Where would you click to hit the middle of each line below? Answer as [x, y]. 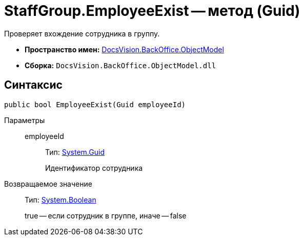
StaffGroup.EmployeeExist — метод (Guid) [152, 11]
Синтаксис [33, 85]
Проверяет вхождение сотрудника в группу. [82, 33]
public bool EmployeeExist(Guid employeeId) [95, 104]
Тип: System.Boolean [60, 199]
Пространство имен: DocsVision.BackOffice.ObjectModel [124, 49]
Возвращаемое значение [48, 184]
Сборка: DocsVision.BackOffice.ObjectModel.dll [120, 65]
